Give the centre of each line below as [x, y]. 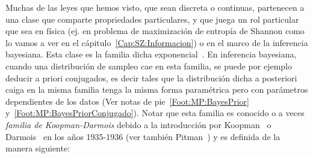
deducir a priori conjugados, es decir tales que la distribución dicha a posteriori [151, 78]
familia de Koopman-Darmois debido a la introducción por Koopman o [138, 124]
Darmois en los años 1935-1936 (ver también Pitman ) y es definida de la [143, 136]
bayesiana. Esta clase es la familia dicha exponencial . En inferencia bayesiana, [151, 54]
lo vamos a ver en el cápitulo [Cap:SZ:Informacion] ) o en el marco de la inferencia [157, 42]
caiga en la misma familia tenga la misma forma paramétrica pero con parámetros [157, 89]
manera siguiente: [38, 148]
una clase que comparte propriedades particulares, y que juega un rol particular [152, 19]
